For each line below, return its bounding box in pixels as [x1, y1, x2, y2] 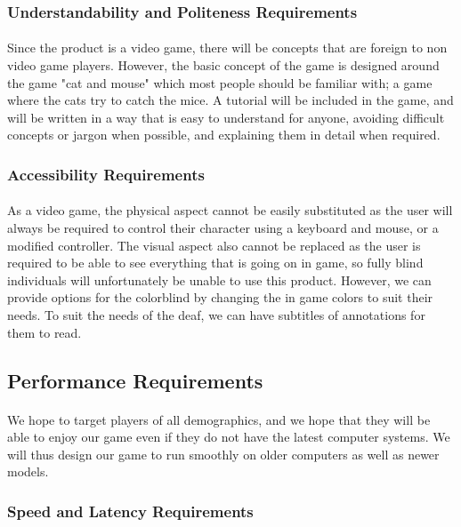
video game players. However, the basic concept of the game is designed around [7, 56, 440, 75]
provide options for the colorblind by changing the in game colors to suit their [7, 288, 433, 307]
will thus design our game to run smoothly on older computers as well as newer [7, 444, 440, 463]
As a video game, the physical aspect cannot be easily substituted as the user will [7, 201, 453, 220]
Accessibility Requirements [7, 163, 205, 185]
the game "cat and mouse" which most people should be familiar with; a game [7, 73, 433, 92]
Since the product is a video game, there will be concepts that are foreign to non [7, 38, 448, 57]
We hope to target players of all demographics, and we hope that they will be [7, 410, 431, 428]
